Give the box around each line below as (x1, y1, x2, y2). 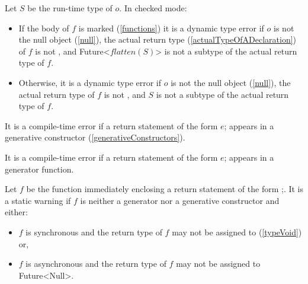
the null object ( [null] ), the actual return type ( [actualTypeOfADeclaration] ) (18, 33, 297, 46)
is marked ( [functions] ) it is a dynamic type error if (78, 21, 264, 34)
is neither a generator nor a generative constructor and (80, 194, 280, 206)
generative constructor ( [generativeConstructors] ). (5, 131, 185, 143)
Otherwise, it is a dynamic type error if (18, 76, 162, 88)
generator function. (5, 162, 74, 175)
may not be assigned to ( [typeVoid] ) (172, 225, 302, 238)
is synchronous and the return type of (25, 225, 162, 238)
